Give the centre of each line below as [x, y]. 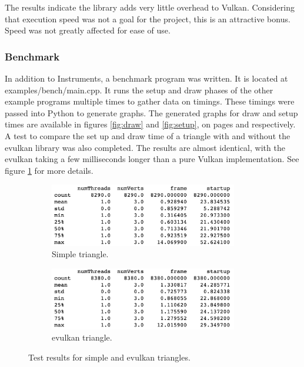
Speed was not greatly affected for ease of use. [88, 30]
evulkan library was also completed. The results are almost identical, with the [145, 147]
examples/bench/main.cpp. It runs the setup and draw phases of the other [139, 90]
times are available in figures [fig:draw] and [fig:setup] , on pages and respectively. [150, 124]
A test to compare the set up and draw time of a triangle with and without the [148, 135]
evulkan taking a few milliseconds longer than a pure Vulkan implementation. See [152, 159]
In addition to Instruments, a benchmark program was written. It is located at [146, 78]
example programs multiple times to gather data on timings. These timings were [150, 101]
